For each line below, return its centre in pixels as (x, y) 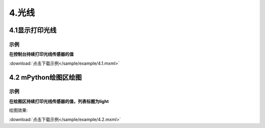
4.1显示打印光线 (33, 30)
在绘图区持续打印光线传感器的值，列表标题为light (59, 101)
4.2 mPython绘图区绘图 (45, 77)
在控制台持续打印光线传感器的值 (41, 54)
